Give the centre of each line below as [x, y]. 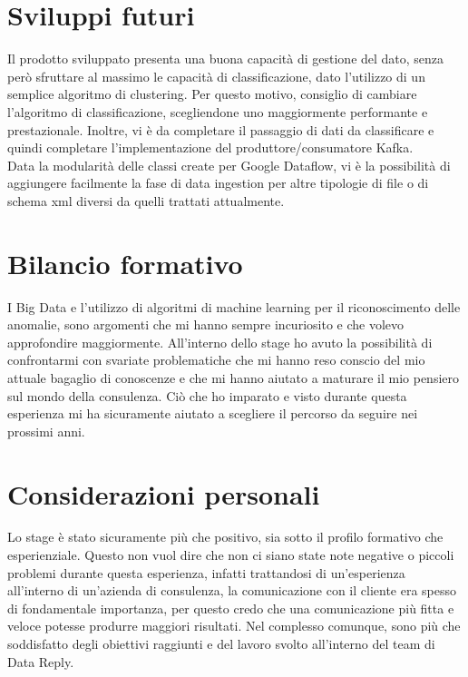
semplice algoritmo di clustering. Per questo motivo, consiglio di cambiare [212, 94]
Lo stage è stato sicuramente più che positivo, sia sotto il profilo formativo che [225, 537]
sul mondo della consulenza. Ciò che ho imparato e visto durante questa [207, 395]
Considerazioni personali [164, 493]
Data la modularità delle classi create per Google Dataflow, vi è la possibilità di [229, 165]
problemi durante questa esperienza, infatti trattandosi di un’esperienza [206, 572]
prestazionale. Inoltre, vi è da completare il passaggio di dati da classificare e [221, 129]
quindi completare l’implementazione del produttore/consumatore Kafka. [210, 147]
